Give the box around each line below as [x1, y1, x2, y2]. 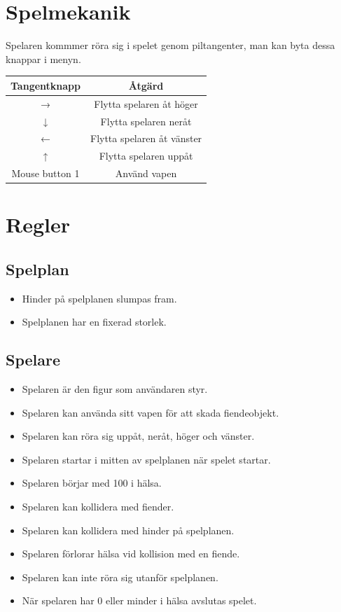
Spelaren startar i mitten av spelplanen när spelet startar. [22, 452, 271, 466]
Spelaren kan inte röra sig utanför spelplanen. [22, 569, 218, 584]
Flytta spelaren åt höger [94, 96, 198, 111]
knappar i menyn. [6, 51, 81, 66]
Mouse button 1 [11, 166, 80, 181]
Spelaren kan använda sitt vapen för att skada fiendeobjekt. [22, 405, 279, 419]
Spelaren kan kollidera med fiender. [22, 499, 174, 514]
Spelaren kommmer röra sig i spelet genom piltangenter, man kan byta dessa [6, 38, 335, 53]
